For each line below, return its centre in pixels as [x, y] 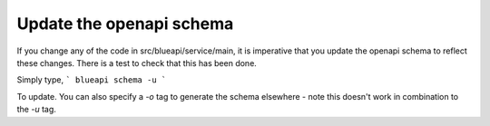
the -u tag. [36, 110]
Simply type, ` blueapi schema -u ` [92, 80]
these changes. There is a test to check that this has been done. [137, 63]
